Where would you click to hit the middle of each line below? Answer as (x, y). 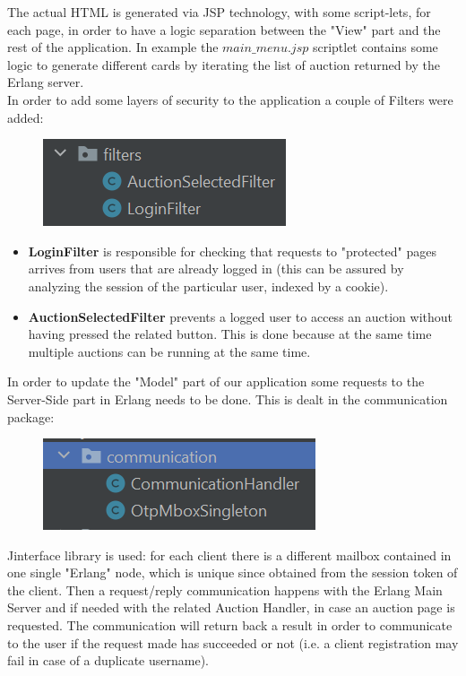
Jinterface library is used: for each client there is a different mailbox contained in (229, 555)
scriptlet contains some (375, 47)
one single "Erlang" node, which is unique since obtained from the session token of (233, 572)
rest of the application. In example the (113, 47)
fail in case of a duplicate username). (108, 660)
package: (31, 416)
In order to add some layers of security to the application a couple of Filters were (230, 99)
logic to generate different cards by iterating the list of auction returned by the (224, 64)
